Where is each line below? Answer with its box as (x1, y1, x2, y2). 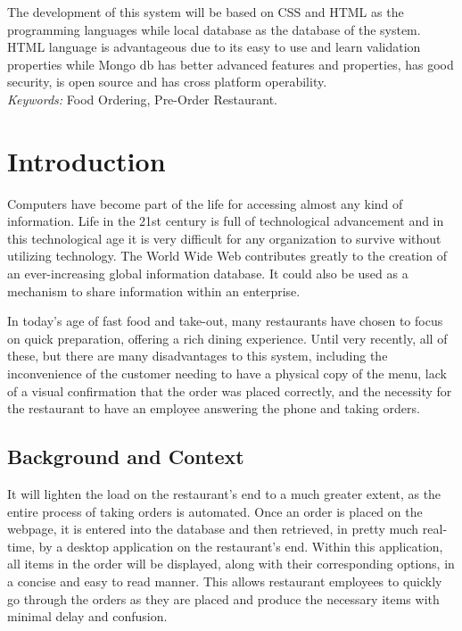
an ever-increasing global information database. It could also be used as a (7, 264, 408, 283)
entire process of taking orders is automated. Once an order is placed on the (7, 502, 423, 520)
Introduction (7, 142, 166, 179)
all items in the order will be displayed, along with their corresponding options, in (7, 554, 455, 573)
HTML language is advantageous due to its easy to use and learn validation (7, 37, 421, 56)
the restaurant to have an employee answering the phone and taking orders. (7, 399, 420, 418)
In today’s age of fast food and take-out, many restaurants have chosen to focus (7, 311, 443, 330)
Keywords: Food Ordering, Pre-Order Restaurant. (7, 89, 278, 108)
